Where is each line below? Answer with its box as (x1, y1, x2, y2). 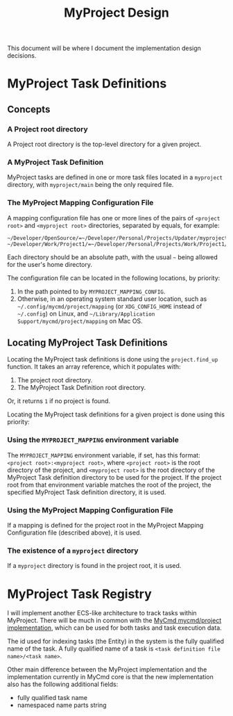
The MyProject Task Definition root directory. (17, 384, 146, 392)
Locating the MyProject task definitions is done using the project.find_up (7, 355, 218, 364)
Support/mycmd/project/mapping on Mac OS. (17, 316, 144, 325)
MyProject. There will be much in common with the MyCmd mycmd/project (7, 617, 222, 625)
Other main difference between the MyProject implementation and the (7, 665, 207, 674)
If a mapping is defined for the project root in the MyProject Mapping (7, 521, 204, 530)
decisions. (7, 51, 37, 60)
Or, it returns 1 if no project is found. (7, 397, 111, 405)
